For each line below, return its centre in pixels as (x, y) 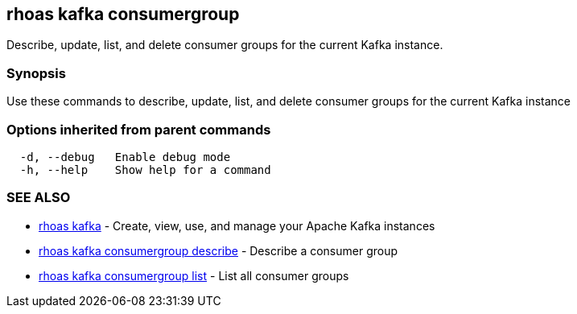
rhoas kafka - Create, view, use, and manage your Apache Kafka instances (237, 225)
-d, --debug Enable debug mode (125, 157)
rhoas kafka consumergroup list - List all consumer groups (194, 275)
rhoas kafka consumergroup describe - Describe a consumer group (218, 250)
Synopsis (36, 73)
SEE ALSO (39, 198)
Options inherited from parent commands (139, 129)
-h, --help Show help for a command (145, 169)
